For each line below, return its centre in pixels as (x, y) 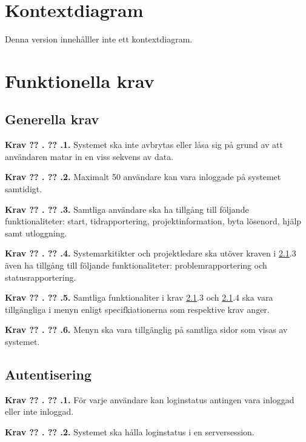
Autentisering (48, 374)
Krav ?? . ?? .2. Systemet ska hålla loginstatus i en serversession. (130, 432)
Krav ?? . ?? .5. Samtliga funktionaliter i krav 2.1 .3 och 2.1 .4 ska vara (139, 297)
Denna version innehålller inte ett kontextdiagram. (99, 39)
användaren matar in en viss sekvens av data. (89, 156)
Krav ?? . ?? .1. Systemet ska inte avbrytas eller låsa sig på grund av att (144, 145)
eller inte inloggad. (39, 411)
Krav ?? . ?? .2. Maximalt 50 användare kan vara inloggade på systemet (143, 177)
